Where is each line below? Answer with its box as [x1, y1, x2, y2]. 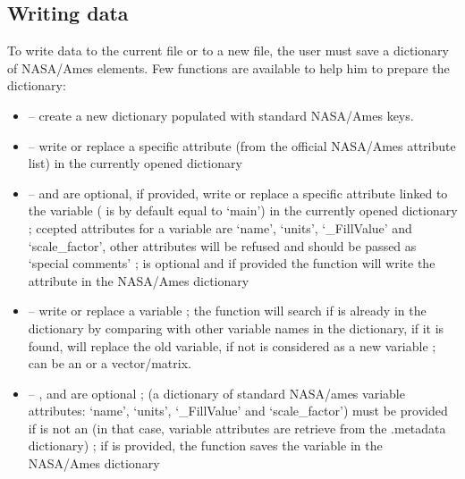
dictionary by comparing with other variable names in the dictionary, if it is [28, 318, 444, 337]
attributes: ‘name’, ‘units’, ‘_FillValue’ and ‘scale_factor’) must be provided [28, 401, 448, 420]
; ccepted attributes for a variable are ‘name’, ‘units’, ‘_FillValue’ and [28, 218, 412, 237]
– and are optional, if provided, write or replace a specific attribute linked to [28, 183, 448, 202]
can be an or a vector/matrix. [28, 354, 191, 373]
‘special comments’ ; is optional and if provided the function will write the [28, 254, 435, 273]
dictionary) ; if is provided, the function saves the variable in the [28, 436, 383, 455]
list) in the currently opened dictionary [28, 154, 242, 172]
